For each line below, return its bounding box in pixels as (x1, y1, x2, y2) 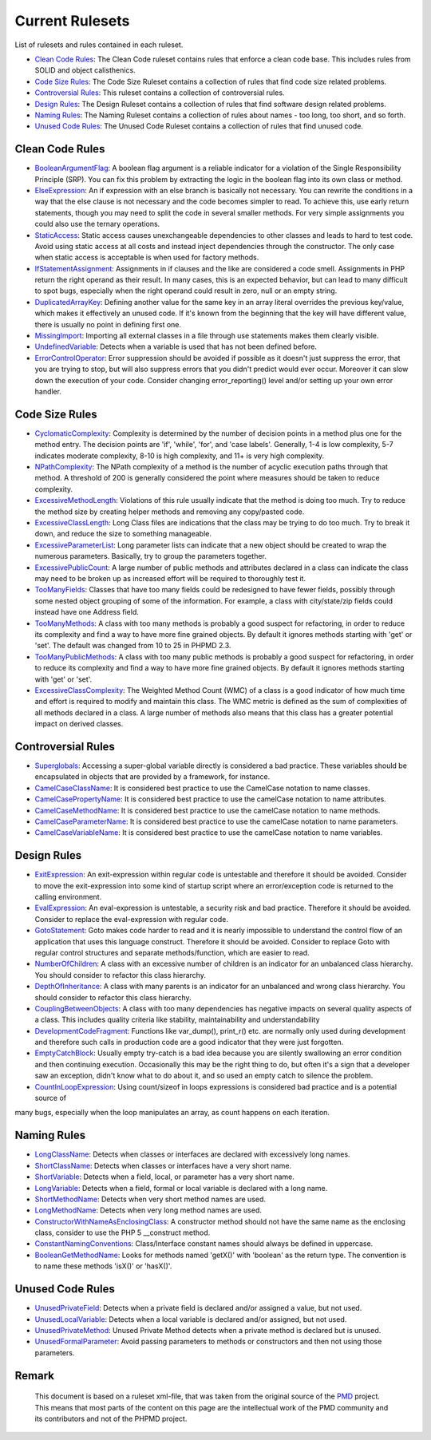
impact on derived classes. (34, 719, 124, 729)
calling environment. (34, 892, 102, 901)
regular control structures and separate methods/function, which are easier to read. (34, 947, 310, 957)
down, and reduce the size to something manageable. (34, 529, 212, 539)
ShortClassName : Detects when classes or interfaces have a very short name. (34, 1161, 291, 1170)
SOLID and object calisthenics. (34, 65, 136, 75)
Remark (14, 1369, 55, 1383)
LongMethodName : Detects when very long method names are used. (34, 1205, 263, 1215)
